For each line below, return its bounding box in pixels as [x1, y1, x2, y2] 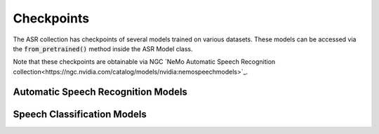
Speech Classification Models [13, 108, 147, 120]
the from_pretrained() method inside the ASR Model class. [13, 44, 193, 53]
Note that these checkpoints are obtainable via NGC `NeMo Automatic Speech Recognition [13, 58, 276, 66]
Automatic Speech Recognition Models [13, 86, 187, 98]
